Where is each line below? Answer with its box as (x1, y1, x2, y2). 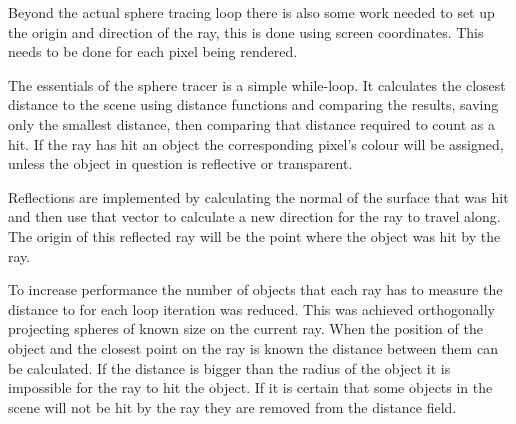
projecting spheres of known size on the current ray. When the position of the (8, 318, 483, 339)
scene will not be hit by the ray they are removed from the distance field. (8, 396, 457, 417)
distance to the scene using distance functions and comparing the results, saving (8, 94, 499, 115)
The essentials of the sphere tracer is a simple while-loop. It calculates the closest (8, 74, 506, 95)
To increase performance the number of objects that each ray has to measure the (8, 279, 503, 300)
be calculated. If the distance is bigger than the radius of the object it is (8, 357, 451, 378)
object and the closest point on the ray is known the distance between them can (8, 337, 498, 358)
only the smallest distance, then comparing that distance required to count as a (8, 113, 495, 134)
